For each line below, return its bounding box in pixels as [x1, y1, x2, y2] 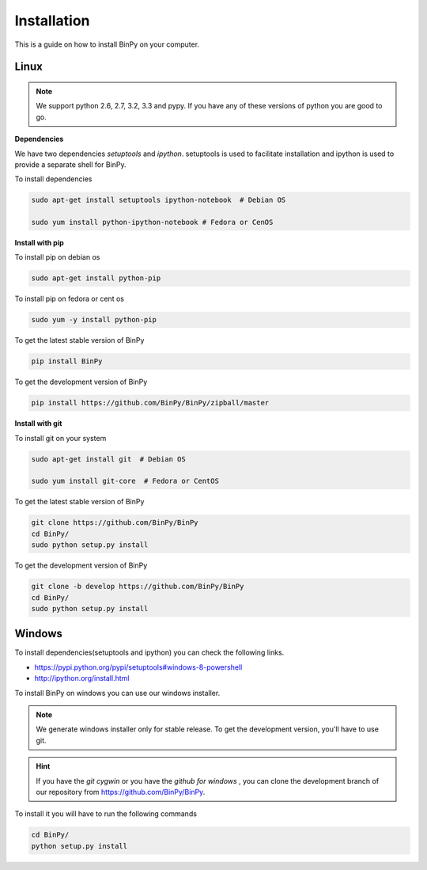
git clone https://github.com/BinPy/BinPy [31, 519, 198, 527]
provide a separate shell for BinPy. [14, 159, 127, 169]
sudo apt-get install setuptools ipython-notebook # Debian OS [31, 196, 286, 205]
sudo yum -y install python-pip [31, 315, 157, 325]
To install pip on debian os [14, 253, 100, 262]
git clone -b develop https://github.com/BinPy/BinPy [31, 582, 244, 591]
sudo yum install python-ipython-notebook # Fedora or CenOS [31, 218, 274, 227]
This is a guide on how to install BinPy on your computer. [14, 40, 200, 49]
